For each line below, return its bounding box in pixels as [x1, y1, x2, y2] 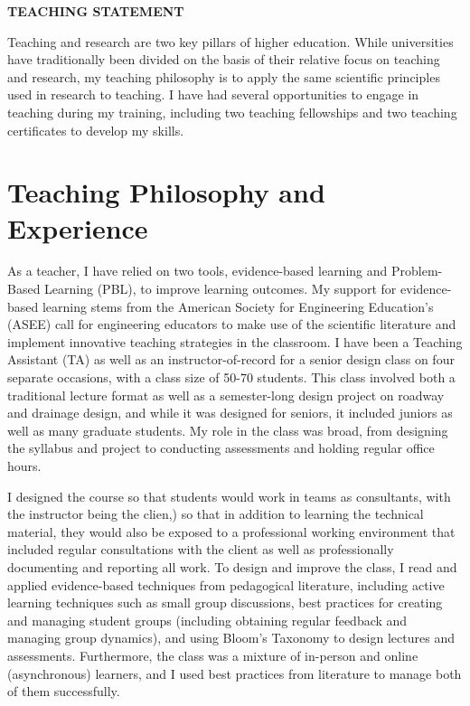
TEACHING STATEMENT [7, 2, 184, 20]
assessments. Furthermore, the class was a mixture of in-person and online [7, 645, 418, 664]
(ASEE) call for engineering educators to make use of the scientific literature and [7, 315, 456, 334]
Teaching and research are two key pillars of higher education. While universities [7, 32, 454, 51]
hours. [7, 457, 42, 475]
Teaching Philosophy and [7, 174, 325, 211]
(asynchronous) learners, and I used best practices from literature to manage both [7, 664, 462, 682]
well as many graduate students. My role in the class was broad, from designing [7, 420, 448, 439]
